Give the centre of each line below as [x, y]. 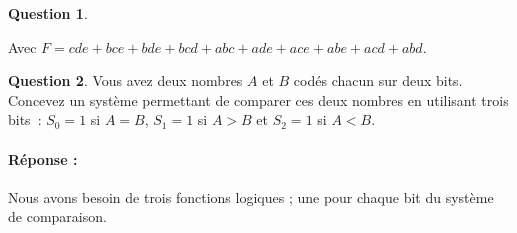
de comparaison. [57, 216]
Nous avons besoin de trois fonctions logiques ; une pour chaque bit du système [251, 196]
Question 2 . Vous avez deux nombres [125, 80]
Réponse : [43, 158]
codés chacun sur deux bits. [378, 80]
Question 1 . [48, 13]
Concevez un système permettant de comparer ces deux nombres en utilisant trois [258, 99]
